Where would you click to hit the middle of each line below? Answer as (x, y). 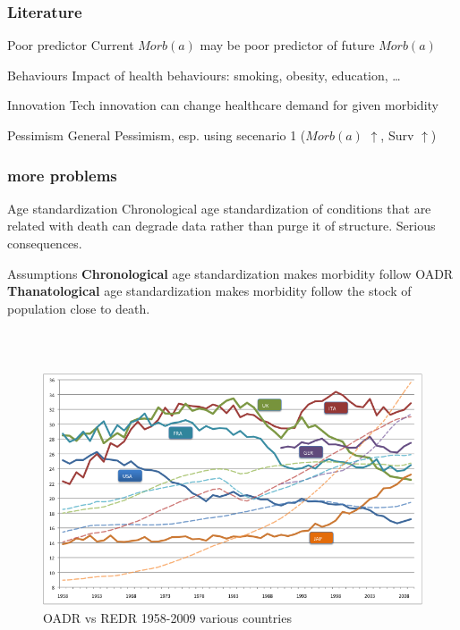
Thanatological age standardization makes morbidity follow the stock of (209, 291)
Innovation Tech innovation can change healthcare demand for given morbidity (223, 105)
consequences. (45, 243)
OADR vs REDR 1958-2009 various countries (167, 617)
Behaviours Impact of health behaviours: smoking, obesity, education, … (204, 75)
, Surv (397, 135)
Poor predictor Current (71, 45)
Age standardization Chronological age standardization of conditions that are (219, 208)
